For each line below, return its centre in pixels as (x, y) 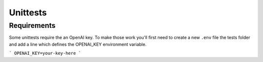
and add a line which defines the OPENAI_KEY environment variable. (78, 44)
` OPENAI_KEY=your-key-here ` (45, 53)
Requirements (32, 25)
